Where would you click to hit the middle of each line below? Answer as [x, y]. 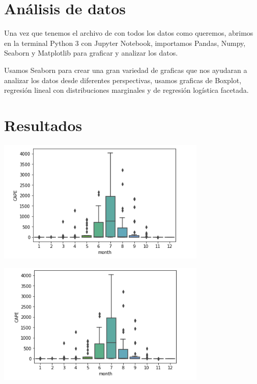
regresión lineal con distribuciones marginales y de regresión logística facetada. [126, 90]
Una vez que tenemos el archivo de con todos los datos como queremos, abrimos [129, 33]
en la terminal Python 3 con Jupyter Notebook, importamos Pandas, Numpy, [125, 43]
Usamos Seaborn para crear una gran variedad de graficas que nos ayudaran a [126, 70]
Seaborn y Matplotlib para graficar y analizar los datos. [91, 53]
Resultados [43, 125]
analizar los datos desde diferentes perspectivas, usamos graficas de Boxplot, [123, 80]
